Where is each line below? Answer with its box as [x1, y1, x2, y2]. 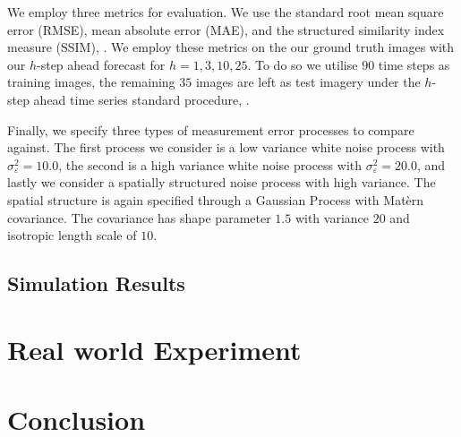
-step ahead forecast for [37, 55, 166, 73]
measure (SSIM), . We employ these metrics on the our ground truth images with [7, 38, 455, 56]
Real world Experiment [7, 330, 302, 367]
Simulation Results [7, 270, 185, 297]
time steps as [378, 55, 450, 73]
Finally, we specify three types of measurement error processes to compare [7, 120, 414, 139]
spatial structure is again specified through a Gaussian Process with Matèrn [7, 190, 424, 209]
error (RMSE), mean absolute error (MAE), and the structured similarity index [7, 20, 445, 39]
